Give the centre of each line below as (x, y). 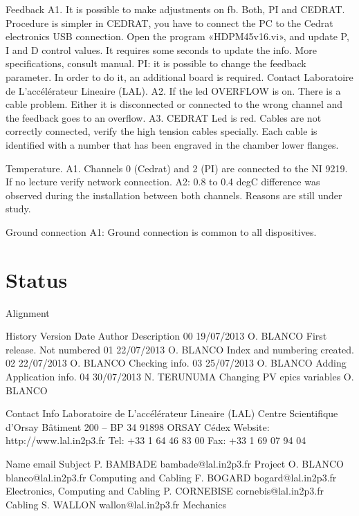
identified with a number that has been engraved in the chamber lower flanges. (172, 144)
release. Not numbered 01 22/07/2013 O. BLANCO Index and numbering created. (180, 349)
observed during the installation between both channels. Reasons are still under (174, 195)
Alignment (28, 312)
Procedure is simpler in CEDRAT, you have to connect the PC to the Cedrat (169, 22)
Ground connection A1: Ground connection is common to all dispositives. (161, 231)
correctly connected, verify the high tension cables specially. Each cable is (162, 131)
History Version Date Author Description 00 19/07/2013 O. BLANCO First (166, 336)
